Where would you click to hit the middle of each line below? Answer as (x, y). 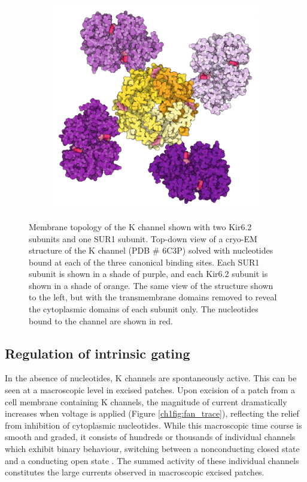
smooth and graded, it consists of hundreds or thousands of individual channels (150, 437)
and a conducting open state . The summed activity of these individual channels (152, 460)
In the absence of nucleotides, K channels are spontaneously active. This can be (151, 378)
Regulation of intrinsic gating (98, 353)
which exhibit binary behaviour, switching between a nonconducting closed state (152, 449)
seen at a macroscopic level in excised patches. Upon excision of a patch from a (150, 390)
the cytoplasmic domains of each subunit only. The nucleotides (144, 309)
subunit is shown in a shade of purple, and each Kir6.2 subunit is (148, 274)
